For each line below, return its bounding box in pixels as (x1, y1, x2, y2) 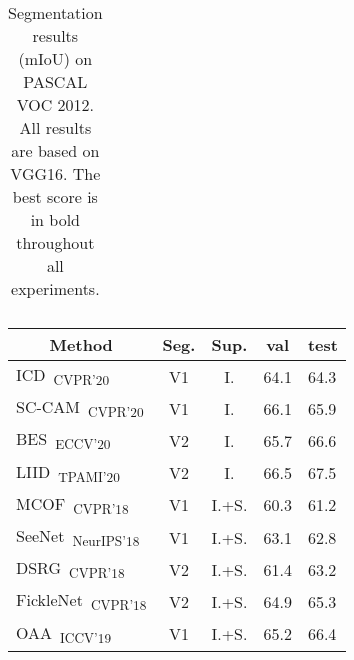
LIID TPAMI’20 (16, 459, 120, 486)
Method (49, 333, 113, 356)
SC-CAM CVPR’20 (16, 395, 144, 422)
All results (19, 116, 92, 139)
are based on (11, 139, 100, 162)
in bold (30, 208, 81, 231)
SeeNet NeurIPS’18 (16, 523, 140, 551)
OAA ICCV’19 (16, 620, 112, 647)
